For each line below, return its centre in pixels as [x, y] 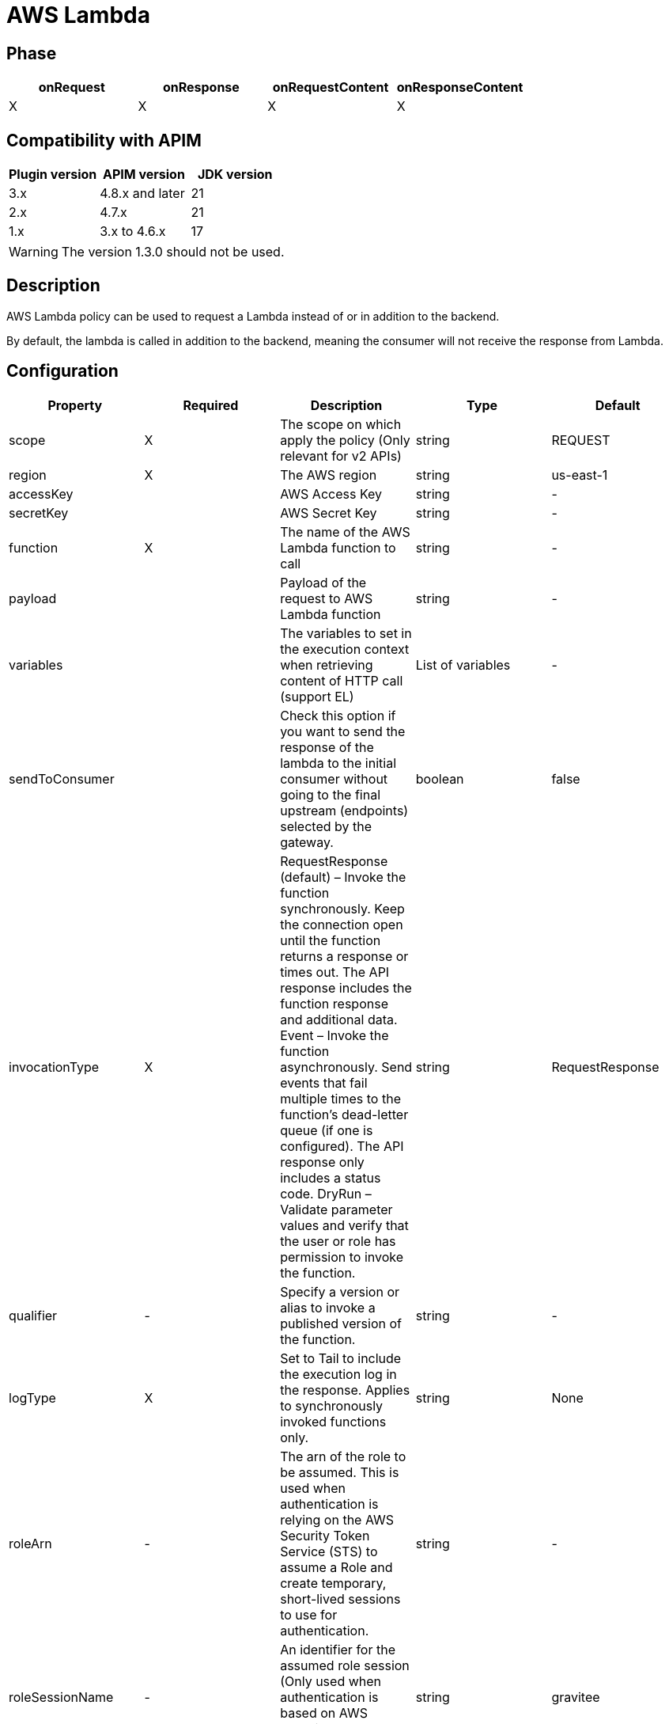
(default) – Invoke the [343, 877]
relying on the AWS [337, 1519]
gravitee [576, 1697]
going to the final [331, 794]
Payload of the [323, 582]
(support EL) [317, 696]
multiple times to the [340, 1098]
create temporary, [333, 1583]
